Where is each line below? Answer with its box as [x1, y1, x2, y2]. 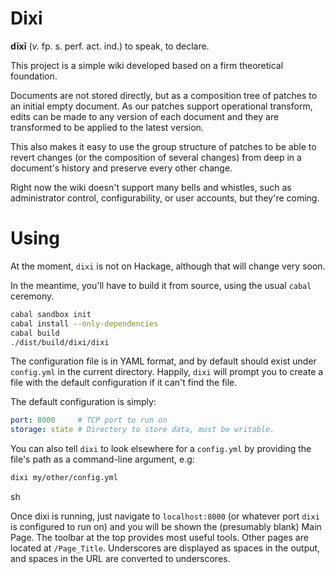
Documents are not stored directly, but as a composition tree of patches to [10, 89, 318, 101]
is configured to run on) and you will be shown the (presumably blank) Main [10, 521, 322, 532]
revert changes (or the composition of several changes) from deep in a [10, 151, 302, 163]
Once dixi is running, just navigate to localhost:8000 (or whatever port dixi [10, 510, 320, 522]
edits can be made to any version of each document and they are [10, 110, 280, 122]
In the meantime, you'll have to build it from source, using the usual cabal [10, 279, 312, 291]
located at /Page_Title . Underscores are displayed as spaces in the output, [10, 542, 321, 554]
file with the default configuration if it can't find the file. [10, 377, 238, 389]
